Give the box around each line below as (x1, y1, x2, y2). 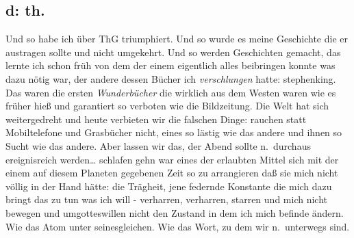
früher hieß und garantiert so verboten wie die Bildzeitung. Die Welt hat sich (5, 98, 329, 113)
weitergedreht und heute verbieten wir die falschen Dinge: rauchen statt (5, 111, 307, 126)
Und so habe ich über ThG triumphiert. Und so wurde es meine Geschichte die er (5, 31, 349, 46)
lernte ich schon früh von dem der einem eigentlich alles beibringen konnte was (5, 58, 336, 72)
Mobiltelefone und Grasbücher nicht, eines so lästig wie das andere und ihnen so (5, 125, 342, 140)
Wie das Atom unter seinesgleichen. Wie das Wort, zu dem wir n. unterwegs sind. (5, 219, 350, 233)
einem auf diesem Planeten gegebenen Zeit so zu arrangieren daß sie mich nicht (5, 166, 338, 180)
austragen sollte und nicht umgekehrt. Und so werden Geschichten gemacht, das (5, 44, 341, 59)
